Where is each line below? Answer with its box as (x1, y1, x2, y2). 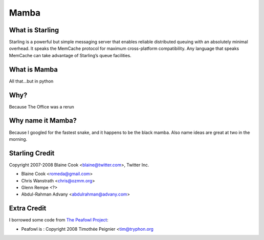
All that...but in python (9, 78, 54, 84)
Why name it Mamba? (9, 116, 77, 125)
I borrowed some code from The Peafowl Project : (9, 217, 109, 223)
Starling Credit (9, 149, 55, 157)
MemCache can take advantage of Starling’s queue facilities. (9, 52, 132, 58)
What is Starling (9, 26, 59, 34)
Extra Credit (9, 204, 46, 213)
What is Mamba (9, 65, 58, 73)
